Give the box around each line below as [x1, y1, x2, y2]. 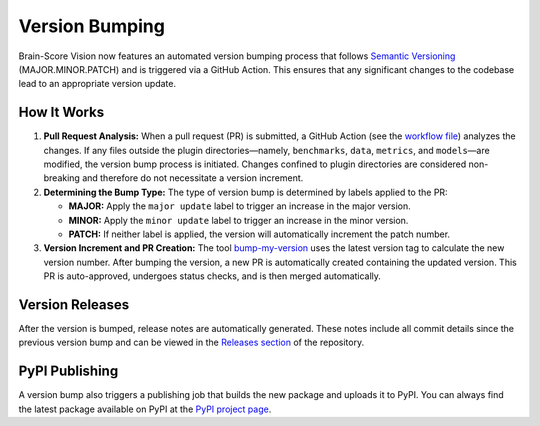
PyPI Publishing [18, 363, 119, 380]
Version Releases [18, 296, 130, 313]
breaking [43, 172, 80, 184]
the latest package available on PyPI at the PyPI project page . [18, 403, 272, 415]
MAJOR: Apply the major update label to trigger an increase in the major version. [68, 200, 412, 212]
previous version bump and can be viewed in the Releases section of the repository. [18, 336, 365, 349]
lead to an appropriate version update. [18, 78, 177, 90]
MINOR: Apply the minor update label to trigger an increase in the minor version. [68, 214, 409, 226]
